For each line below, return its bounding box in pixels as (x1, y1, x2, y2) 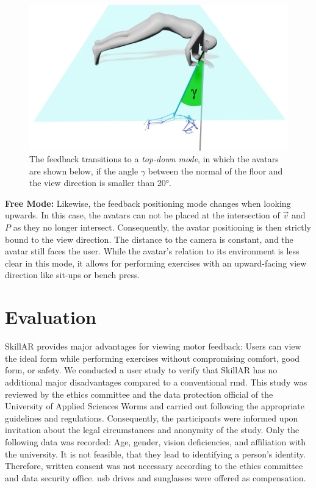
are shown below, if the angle (29, 164, 138, 177)
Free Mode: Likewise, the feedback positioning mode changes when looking (5, 196, 291, 209)
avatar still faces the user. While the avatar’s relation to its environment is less (5, 245, 300, 257)
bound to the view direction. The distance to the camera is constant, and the (5, 232, 293, 245)
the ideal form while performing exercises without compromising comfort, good (5, 351, 300, 364)
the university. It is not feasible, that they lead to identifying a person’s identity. (5, 447, 306, 460)
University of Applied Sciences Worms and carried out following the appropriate (5, 400, 304, 412)
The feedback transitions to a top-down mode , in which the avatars (29, 152, 279, 165)
